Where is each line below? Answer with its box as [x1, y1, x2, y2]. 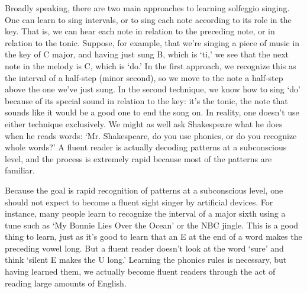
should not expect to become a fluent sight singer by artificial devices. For [5, 195, 273, 208]
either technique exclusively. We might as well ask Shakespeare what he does [5, 117, 283, 130]
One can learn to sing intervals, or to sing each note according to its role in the [5, 13, 292, 25]
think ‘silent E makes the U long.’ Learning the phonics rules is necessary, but [5, 253, 287, 266]
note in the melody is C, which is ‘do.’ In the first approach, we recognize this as [5, 59, 296, 72]
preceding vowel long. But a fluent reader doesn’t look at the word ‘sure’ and [5, 242, 284, 254]
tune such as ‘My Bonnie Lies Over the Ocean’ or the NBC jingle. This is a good [5, 218, 299, 231]
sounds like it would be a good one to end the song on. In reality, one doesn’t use [5, 106, 299, 118]
